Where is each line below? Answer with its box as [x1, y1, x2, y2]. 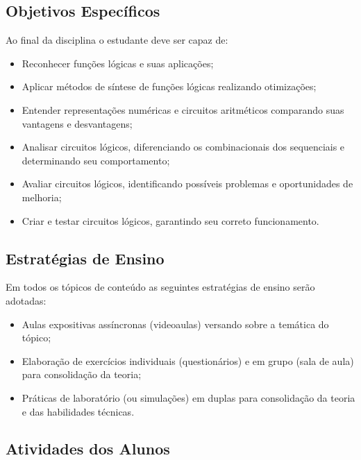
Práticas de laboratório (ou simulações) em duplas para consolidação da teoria [22, 390, 355, 404]
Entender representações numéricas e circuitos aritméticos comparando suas [22, 102, 344, 117]
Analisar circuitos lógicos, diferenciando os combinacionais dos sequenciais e [22, 139, 345, 154]
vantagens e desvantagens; [22, 116, 133, 130]
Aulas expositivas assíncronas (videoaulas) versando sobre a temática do [22, 316, 329, 331]
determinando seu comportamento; [22, 153, 170, 167]
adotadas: [6, 293, 47, 307]
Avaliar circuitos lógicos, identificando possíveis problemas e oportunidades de [22, 176, 353, 191]
